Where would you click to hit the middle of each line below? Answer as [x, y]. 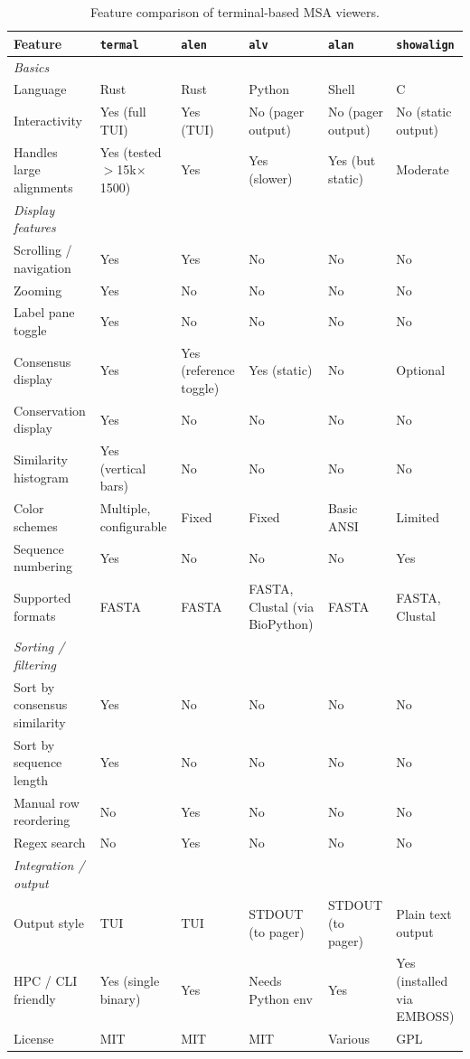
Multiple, [125, 508]
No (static [424, 112]
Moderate [423, 169]
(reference [208, 370]
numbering [43, 566]
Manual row [47, 802]
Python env [281, 998]
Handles [36, 151]
